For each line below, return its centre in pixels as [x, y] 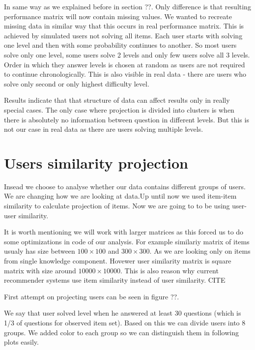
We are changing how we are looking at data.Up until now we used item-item [120, 196]
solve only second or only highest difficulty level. [77, 83]
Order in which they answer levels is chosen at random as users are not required [125, 64]
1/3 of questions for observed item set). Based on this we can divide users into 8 [125, 322]
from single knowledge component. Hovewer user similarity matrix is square [118, 261]
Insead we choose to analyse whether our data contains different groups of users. [125, 186]
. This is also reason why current [170, 270]
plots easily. [21, 342]
